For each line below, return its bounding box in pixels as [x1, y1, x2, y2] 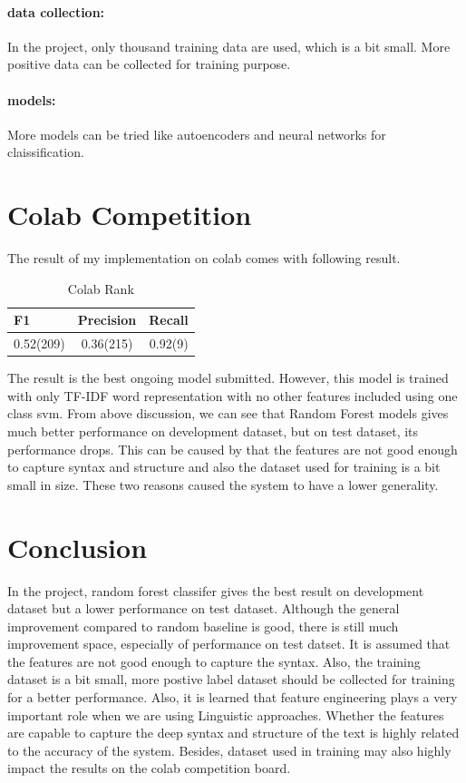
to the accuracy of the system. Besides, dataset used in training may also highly [7, 740, 451, 759]
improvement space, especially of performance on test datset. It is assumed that [7, 634, 451, 653]
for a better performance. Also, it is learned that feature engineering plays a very [7, 688, 458, 707]
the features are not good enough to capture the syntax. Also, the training [7, 651, 421, 670]
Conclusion [7, 528, 148, 565]
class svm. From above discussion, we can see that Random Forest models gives [7, 404, 449, 423]
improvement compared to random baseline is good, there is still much [7, 616, 399, 635]
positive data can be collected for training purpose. [7, 54, 291, 73]
